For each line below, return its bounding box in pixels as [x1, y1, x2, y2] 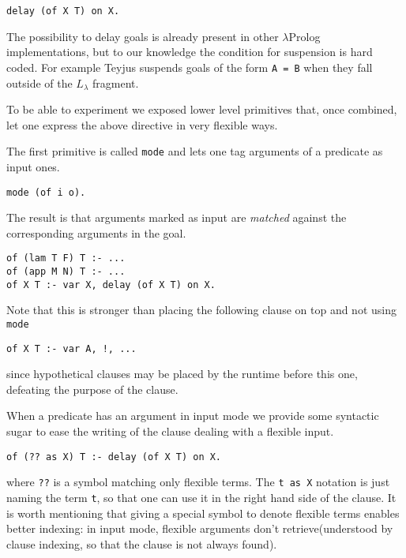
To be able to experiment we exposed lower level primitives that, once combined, [6, 101, 397, 118]
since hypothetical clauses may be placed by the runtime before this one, [6, 365, 358, 382]
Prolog [288, 28, 321, 44]
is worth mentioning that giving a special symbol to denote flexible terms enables [6, 504, 400, 521]
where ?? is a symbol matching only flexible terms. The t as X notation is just [6, 474, 390, 490]
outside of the [6, 74, 73, 91]
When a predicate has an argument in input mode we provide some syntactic [6, 407, 379, 424]
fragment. [92, 74, 139, 91]
